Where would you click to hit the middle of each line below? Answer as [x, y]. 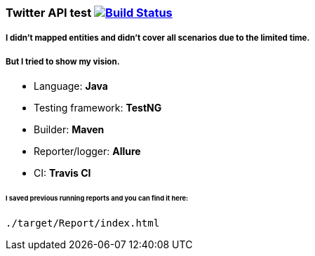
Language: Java [71, 86]
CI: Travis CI [62, 173]
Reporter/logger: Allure [87, 151]
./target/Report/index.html [83, 223]
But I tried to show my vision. [63, 61]
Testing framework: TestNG [98, 108]
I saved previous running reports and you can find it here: [97, 198]
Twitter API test [49, 13]
